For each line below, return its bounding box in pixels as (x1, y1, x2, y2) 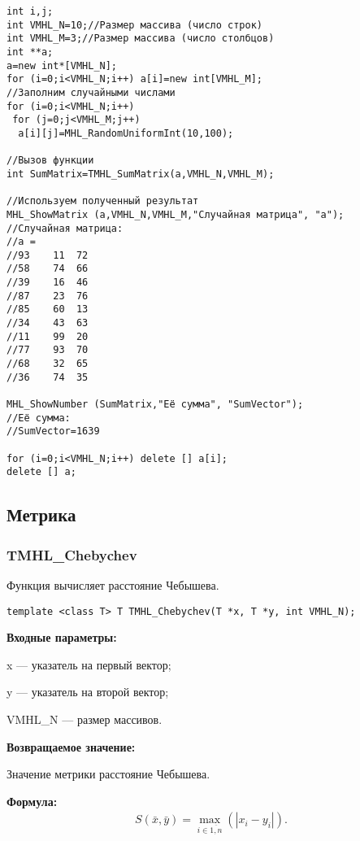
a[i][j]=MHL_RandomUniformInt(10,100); (18, 127, 234, 139)
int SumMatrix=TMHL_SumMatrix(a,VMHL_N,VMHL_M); (7, 168, 275, 180)
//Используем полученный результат (7, 195, 199, 207)
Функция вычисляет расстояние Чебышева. (7, 576, 219, 593)
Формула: (7, 792, 58, 809)
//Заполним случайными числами (7, 86, 176, 98)
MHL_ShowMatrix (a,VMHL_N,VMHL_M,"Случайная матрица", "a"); (7, 208, 345, 220)
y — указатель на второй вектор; (7, 683, 169, 700)
